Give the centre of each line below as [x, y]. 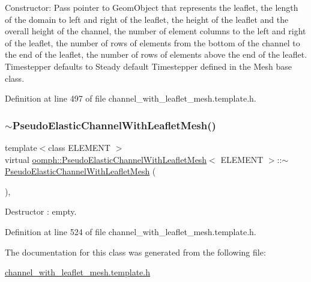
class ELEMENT [79, 147]
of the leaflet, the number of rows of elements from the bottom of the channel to [152, 42]
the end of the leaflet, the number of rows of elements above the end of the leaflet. [156, 54]
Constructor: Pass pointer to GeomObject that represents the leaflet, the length [152, 7]
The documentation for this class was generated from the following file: [135, 252]
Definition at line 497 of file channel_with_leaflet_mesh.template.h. [131, 98]
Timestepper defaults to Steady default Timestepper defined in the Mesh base [149, 66]
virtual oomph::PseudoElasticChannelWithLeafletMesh [106, 159]
